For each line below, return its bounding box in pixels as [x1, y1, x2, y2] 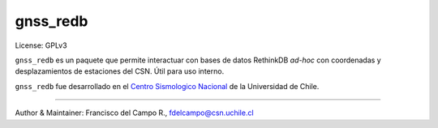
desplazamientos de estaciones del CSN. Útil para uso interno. [15, 66, 225, 76]
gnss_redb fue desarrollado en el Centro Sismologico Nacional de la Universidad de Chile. [15, 81, 320, 91]
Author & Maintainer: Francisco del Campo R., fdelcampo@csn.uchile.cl [15, 108, 255, 117]
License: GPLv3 [15, 41, 68, 50]
